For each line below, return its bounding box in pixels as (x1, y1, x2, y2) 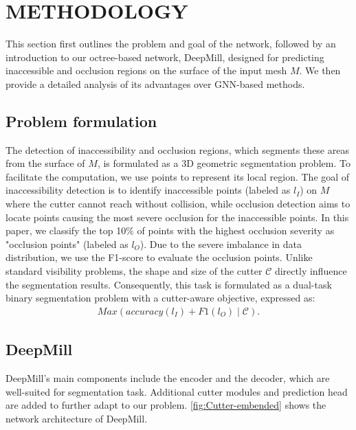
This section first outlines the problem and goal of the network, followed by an (5, 36, 336, 51)
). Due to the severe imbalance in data (140, 236, 302, 251)
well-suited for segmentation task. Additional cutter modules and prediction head (5, 384, 348, 398)
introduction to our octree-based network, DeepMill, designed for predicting (5, 49, 324, 64)
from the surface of (5, 156, 85, 170)
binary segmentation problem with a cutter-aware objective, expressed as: (5, 291, 315, 305)
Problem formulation (5, 110, 157, 131)
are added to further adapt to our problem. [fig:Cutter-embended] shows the (5, 398, 326, 412)
